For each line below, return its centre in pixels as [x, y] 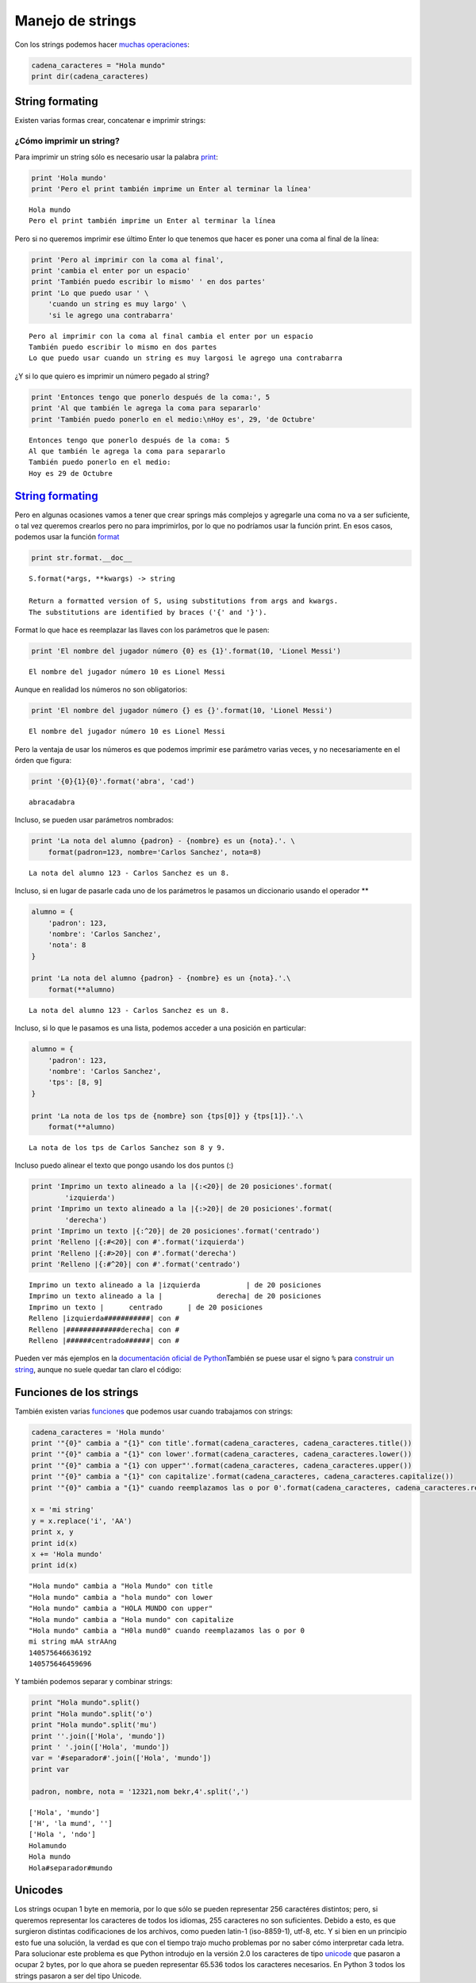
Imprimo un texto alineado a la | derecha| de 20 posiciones [175, 1296]
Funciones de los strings [77, 1392]
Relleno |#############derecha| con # [104, 1329]
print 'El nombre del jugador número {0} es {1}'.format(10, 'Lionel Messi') [186, 651]
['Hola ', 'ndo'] [62, 1835]
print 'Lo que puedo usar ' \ [90, 293]
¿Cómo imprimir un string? [67, 141]
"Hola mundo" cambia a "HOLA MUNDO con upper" [121, 1609]
